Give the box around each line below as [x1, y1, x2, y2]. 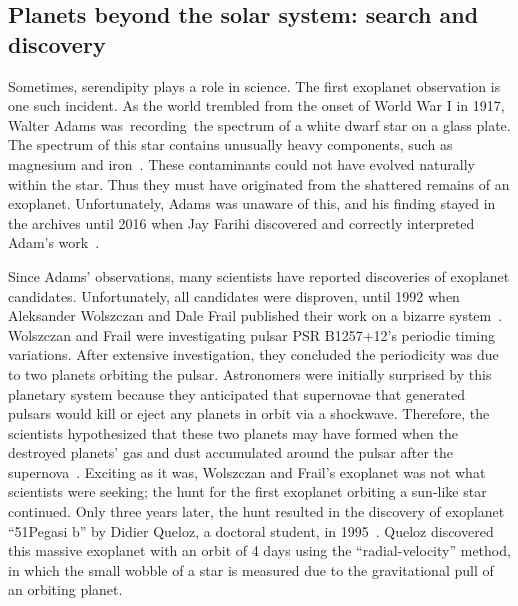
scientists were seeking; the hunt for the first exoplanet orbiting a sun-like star [8, 481, 487, 502]
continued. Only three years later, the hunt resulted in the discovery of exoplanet [8, 501, 505, 522]
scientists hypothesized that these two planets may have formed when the [8, 422, 459, 443]
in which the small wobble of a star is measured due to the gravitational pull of [8, 559, 494, 580]
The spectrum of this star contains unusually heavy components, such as [8, 134, 453, 155]
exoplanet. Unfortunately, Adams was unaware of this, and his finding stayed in [8, 193, 496, 214]
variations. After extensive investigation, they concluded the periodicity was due [8, 344, 499, 365]
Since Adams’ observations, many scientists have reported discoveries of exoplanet [8, 265, 510, 286]
